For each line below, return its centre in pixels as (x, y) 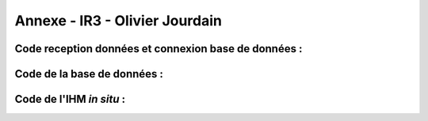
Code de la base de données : (89, 74)
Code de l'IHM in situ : (70, 99)
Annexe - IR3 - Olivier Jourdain (118, 21)
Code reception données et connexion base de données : (159, 49)
